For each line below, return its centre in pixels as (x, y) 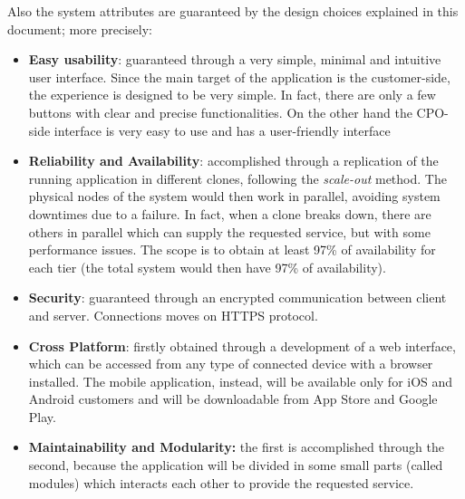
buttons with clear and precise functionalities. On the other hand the (220, 112)
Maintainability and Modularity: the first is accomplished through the (236, 447)
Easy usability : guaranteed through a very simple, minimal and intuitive (235, 59)
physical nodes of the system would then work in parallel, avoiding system (234, 196)
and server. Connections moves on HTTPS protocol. (173, 315)
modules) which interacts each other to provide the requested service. (221, 482)
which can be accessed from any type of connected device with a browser (231, 364)
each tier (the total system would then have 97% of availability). (207, 267)
